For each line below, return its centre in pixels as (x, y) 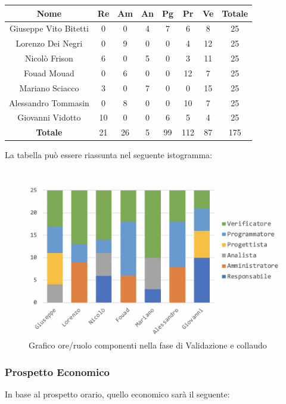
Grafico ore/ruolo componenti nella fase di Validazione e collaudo (148, 345)
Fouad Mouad (49, 73)
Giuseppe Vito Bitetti (49, 28)
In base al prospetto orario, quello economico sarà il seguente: (117, 394)
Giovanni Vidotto (49, 117)
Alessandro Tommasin (49, 102)
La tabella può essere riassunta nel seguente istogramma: (109, 155)
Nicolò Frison (49, 58)
